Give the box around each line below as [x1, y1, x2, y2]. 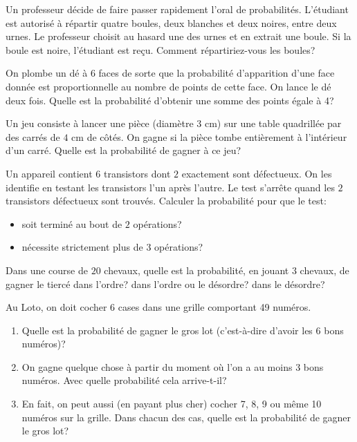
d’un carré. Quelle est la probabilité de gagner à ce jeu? [6, 143, 241, 157]
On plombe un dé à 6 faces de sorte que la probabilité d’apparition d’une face [6, 66, 335, 80]
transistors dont [103, 166, 171, 180]
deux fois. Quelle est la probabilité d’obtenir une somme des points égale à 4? [6, 93, 334, 107]
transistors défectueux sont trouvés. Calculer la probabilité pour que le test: [6, 193, 327, 208]
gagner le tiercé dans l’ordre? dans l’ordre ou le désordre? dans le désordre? [6, 276, 325, 291]
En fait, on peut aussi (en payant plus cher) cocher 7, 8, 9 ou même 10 [21, 396, 322, 411]
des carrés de [6, 129, 60, 144]
